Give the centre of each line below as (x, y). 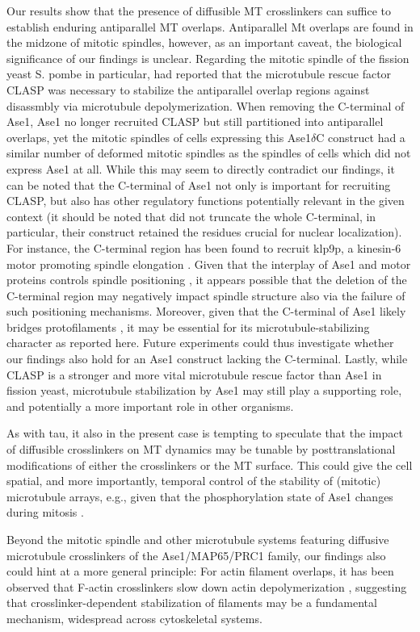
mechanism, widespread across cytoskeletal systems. (134, 618)
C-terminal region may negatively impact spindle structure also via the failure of (206, 295)
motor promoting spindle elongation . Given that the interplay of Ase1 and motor (209, 264)
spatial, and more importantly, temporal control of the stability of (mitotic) (194, 481)
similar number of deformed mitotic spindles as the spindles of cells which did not (209, 153)
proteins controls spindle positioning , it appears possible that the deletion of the (207, 280)
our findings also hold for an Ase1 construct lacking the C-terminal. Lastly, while (207, 359)
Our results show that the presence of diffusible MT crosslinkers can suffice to (199, 10)
